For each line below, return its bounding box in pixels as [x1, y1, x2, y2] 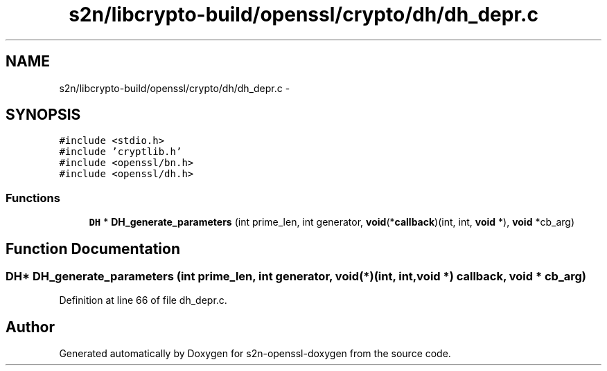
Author [6, 318, 55, 336]
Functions [6, 190, 60, 205]
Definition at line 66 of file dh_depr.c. [59, 294, 227, 307]
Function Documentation [6, 239, 180, 257]
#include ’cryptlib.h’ [59, 146, 182, 158]
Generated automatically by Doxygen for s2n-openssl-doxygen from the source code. [59, 347, 451, 360]
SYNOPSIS [6, 106, 81, 124]
